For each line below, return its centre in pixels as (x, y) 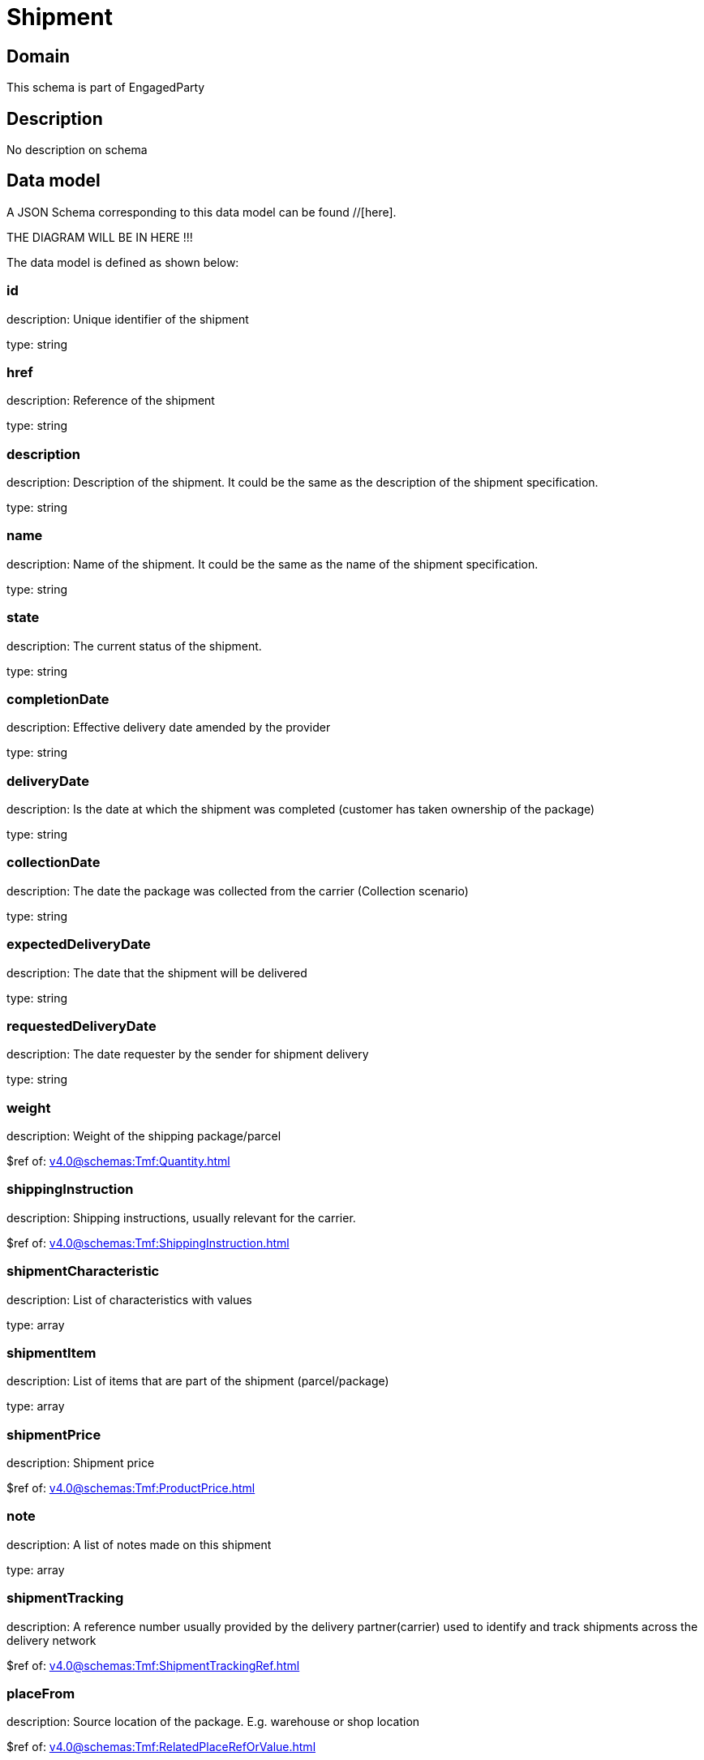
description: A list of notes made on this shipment (139, 1544)
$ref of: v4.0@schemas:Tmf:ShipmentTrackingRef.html (153, 1665)
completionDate (58, 699)
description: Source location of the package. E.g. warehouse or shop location (213, 1722)
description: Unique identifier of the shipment (128, 319)
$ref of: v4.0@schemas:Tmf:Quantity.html (118, 1161)
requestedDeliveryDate (82, 1026)
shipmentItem (52, 1352)
